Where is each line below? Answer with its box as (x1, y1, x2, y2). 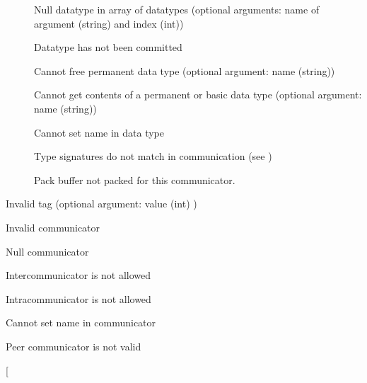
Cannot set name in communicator (6, 315, 156, 330)
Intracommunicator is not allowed (6, 291, 151, 306)
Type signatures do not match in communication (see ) (34, 149, 272, 164)
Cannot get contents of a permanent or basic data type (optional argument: (34, 87, 362, 102)
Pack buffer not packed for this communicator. (34, 172, 235, 187)
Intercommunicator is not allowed (6, 268, 151, 282)
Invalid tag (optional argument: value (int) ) (6, 196, 197, 211)
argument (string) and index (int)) (34, 16, 184, 30)
